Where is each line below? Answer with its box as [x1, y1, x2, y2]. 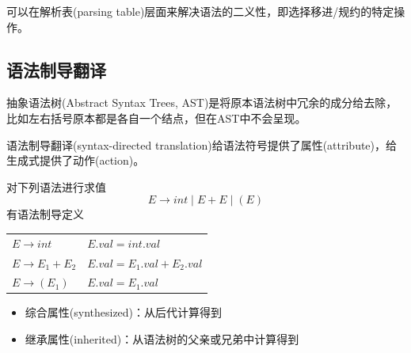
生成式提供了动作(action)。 [6, 152, 145, 169]
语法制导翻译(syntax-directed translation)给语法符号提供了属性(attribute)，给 [6, 136, 398, 153]
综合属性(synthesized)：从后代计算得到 [25, 304, 223, 321]
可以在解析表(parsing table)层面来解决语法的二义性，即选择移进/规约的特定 [6, 3, 394, 19]
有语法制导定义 [6, 206, 84, 222]
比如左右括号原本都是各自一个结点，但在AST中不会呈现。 [6, 109, 306, 126]
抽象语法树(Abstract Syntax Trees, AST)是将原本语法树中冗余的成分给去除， [6, 94, 398, 111]
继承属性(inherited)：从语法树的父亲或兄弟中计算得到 [25, 331, 299, 347]
